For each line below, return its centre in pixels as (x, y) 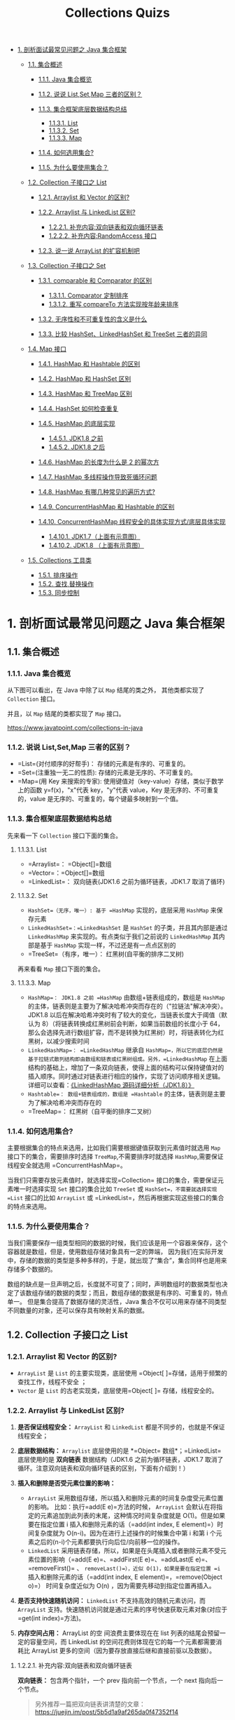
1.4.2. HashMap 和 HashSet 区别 (85, 379)
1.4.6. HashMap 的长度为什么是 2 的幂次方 (99, 462)
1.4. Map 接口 (47, 349)
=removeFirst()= (51, 1568)
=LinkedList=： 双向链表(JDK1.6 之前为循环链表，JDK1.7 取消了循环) (126, 881)
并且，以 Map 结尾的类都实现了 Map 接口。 (66, 714)
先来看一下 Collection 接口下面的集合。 (65, 835)
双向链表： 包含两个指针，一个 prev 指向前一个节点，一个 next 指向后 (117, 1681)
